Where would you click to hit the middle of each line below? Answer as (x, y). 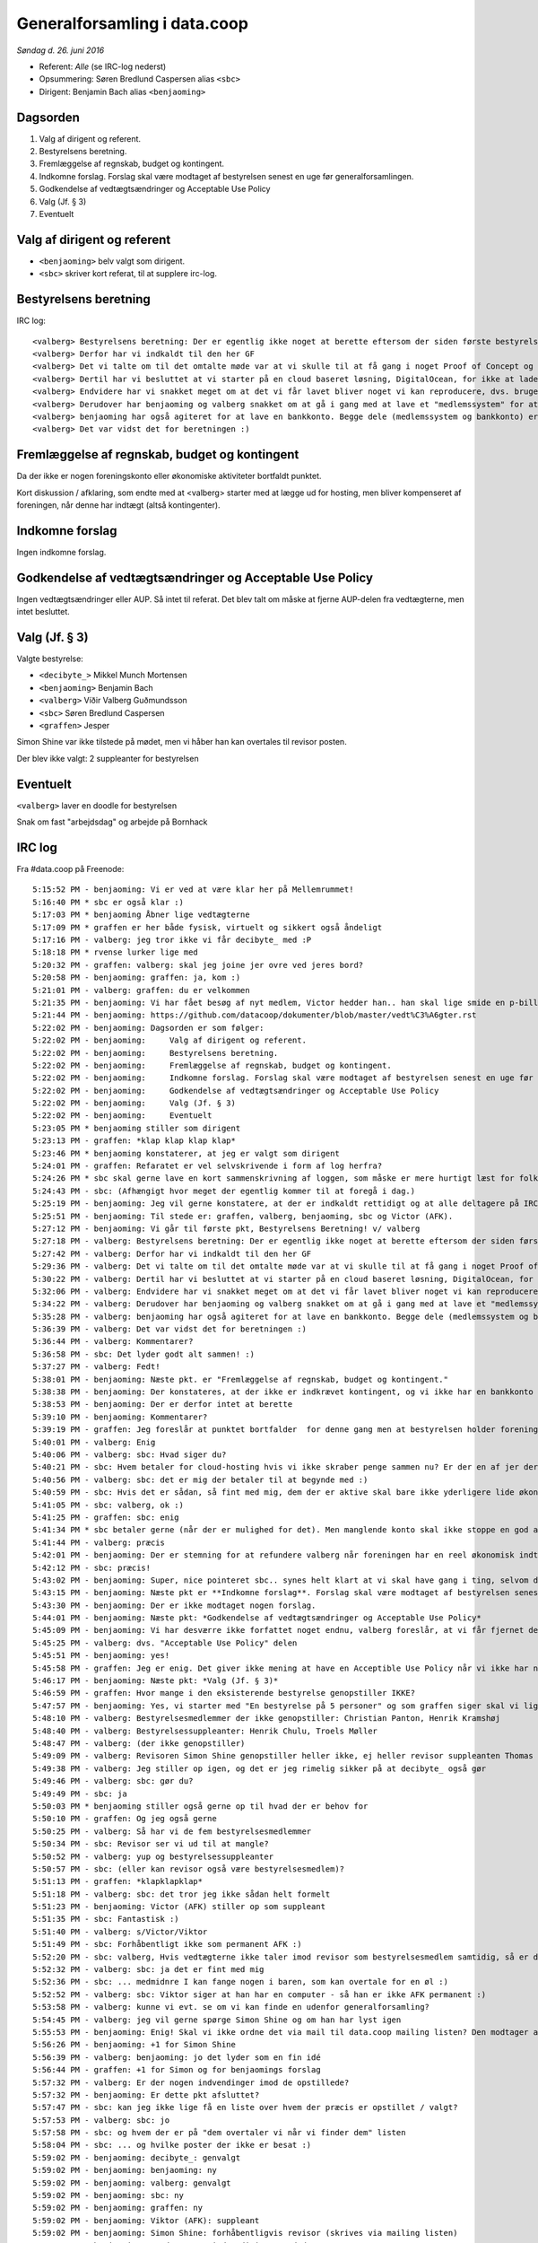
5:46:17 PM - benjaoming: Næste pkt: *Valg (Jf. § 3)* (156, 1681)
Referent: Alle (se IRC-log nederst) (103, 66)
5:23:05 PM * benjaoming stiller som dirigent (137, 1128)
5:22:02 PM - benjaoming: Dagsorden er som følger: (148, 1028)
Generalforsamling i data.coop (132, 23)
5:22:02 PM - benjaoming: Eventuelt (122, 1116)
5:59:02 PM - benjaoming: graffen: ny (118, 2208)
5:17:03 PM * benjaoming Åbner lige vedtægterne (141, 915)
